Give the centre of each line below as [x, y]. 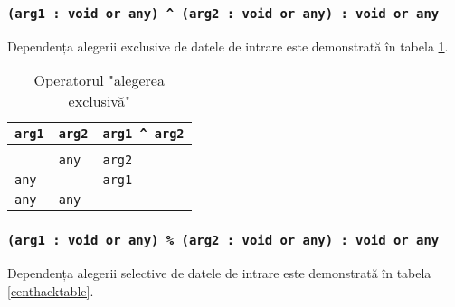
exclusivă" [99, 101]
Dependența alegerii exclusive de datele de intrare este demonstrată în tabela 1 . [228, 46]
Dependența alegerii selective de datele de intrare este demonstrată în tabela [219, 273]
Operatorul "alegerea [99, 80]
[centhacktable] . [51, 290]
